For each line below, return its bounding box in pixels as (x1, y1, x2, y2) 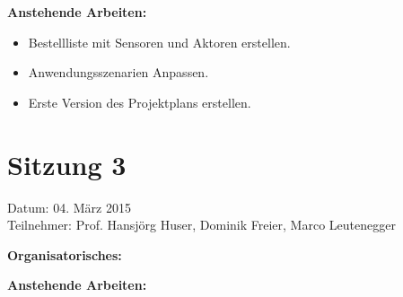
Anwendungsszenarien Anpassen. (28, 63, 209, 82)
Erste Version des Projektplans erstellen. (28, 92, 251, 111)
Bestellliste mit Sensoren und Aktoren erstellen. (28, 32, 291, 51)
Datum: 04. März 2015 (7, 197, 131, 216)
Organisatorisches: (7, 245, 122, 264)
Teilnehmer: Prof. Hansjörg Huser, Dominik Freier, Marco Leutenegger (7, 215, 396, 234)
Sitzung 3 (7, 145, 127, 182)
